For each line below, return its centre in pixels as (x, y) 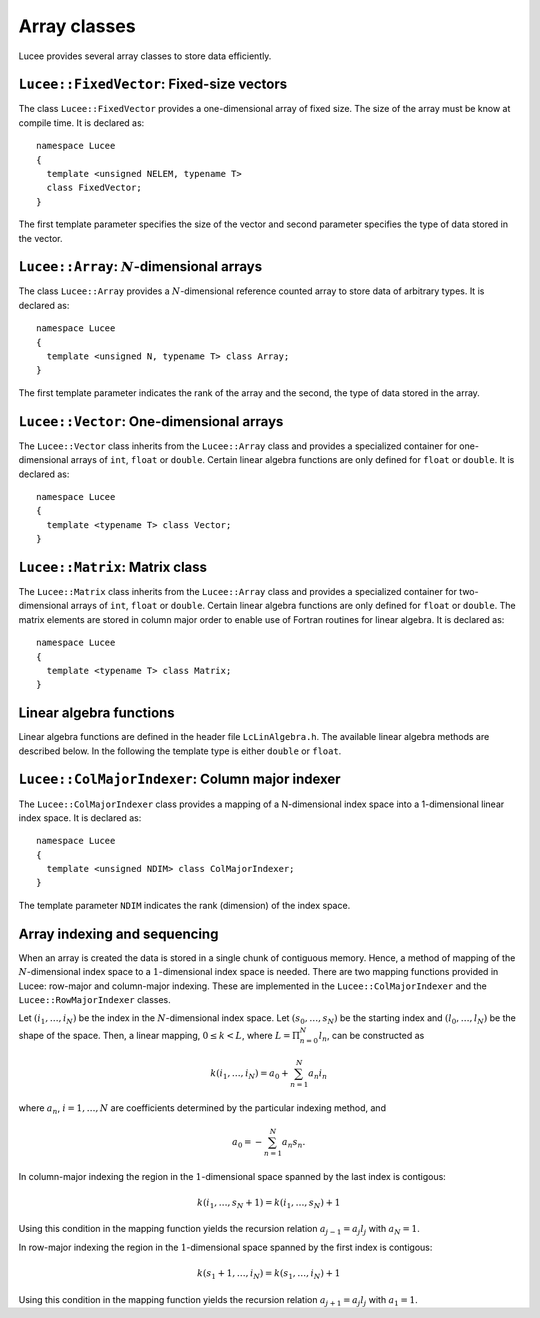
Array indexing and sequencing (118, 933)
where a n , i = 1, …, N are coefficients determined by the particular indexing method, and (202, 1108)
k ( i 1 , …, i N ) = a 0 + (249, 1074)
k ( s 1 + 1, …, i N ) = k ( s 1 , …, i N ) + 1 (268, 1274)
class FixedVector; (94, 188)
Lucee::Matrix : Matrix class (113, 566)
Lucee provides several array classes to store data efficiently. (145, 56)
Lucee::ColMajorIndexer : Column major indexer (179, 779)
